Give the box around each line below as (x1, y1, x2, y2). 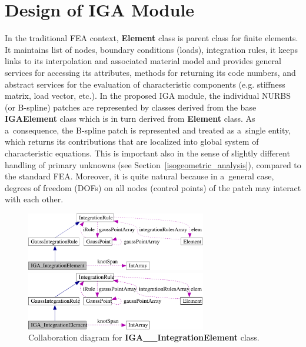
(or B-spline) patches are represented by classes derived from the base (5, 101, 257, 113)
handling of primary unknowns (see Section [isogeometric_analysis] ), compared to (5, 158, 301, 171)
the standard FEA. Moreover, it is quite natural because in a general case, (5, 170, 274, 182)
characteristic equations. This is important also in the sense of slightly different (5, 147, 290, 159)
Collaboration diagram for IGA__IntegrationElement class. (28, 331, 260, 343)
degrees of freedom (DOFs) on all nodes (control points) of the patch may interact (5, 181, 301, 193)
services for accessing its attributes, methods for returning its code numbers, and (5, 66, 296, 78)
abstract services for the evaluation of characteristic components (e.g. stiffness (5, 78, 285, 90)
